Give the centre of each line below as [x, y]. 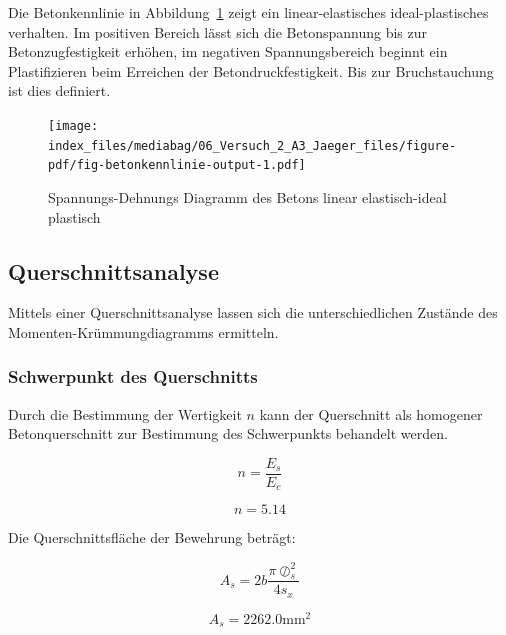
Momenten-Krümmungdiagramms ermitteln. [143, 331]
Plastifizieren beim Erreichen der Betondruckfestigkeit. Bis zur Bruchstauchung [251, 70]
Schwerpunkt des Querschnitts [133, 376]
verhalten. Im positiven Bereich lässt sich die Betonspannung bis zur [218, 31]
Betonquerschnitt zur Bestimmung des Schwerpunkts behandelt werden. [228, 433]
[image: [73, 125]
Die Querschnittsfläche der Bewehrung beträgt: [152, 537]
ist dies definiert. [59, 90]
